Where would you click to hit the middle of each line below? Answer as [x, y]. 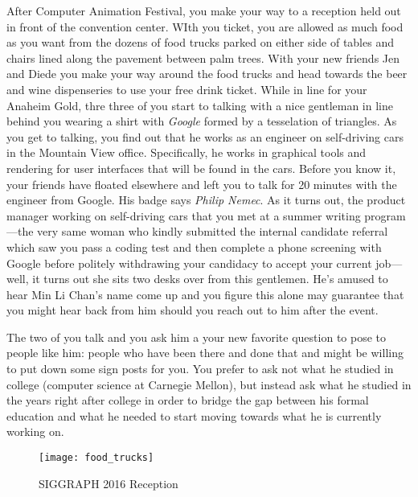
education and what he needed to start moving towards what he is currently [194, 415]
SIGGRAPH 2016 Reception [109, 483]
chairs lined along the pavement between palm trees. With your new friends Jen [203, 58]
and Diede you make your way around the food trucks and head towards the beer [207, 74]
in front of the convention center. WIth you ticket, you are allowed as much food [205, 26]
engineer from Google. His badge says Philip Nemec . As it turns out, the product [206, 200]
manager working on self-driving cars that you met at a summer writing [184, 215]
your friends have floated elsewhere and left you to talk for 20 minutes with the [202, 184]
